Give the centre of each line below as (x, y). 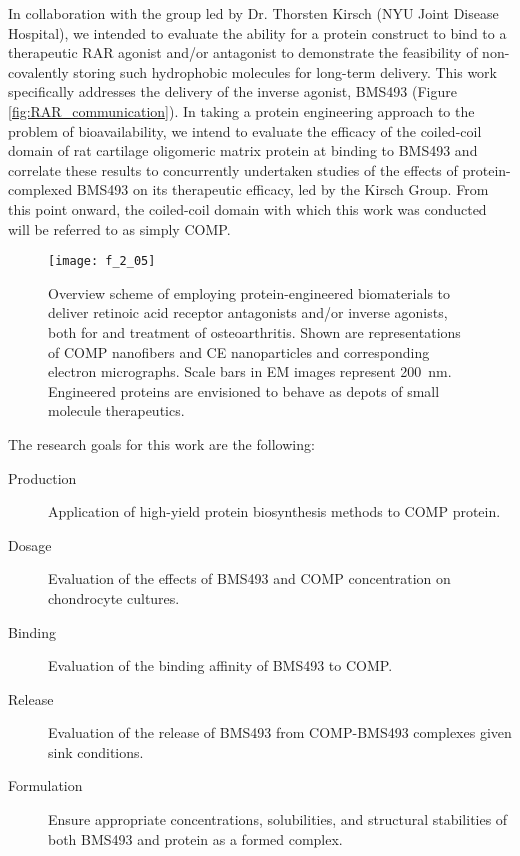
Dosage (30, 544)
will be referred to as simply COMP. (119, 228)
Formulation (45, 785)
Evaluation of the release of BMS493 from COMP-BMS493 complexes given (280, 732)
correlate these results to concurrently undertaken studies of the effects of (233, 169)
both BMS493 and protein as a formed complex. (195, 838)
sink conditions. (96, 751)
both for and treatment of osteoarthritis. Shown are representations (254, 331)
